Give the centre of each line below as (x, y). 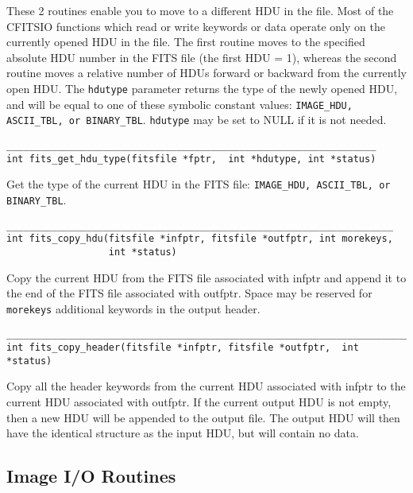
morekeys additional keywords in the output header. (133, 308)
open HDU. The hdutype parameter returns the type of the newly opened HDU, (202, 88)
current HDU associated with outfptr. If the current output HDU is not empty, (199, 401)
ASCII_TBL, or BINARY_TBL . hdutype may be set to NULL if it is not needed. (197, 120)
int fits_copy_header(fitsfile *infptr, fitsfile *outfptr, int (183, 348)
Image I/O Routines (91, 476)
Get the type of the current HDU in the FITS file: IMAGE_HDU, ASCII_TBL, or (199, 184)
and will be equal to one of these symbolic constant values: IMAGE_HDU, (179, 104)
